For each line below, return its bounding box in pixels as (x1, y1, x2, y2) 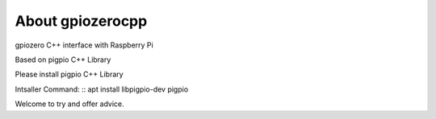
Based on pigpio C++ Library (15, 55, 111, 64)
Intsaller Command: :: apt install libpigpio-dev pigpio (15, 84, 189, 94)
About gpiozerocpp (15, 12, 148, 30)
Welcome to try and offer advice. (15, 99, 124, 109)
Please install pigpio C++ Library (15, 69, 124, 80)
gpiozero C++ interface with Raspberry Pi (15, 40, 153, 50)
